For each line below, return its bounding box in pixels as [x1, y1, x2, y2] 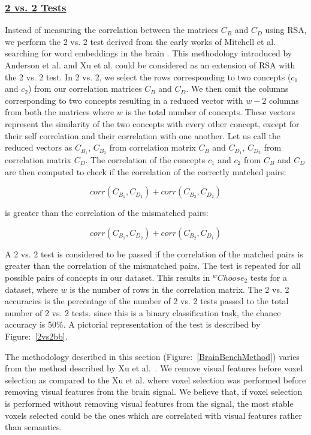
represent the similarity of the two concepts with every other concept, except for [5, 117, 300, 130]
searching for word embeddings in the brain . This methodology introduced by [5, 47, 292, 59]
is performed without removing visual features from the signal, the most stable [5, 397, 294, 409]
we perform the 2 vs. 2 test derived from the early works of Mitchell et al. [5, 35, 276, 47]
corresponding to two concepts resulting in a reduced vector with [5, 94, 243, 106]
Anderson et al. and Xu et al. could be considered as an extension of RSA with [5, 59, 295, 71]
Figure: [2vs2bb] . [5, 329, 68, 342]
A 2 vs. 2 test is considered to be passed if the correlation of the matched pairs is [5, 247, 303, 260]
